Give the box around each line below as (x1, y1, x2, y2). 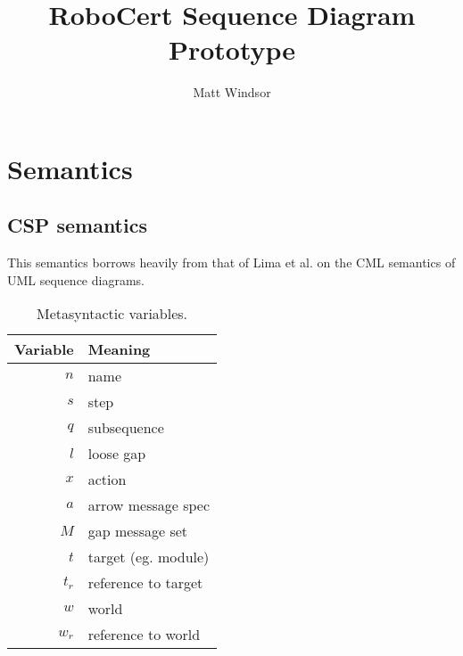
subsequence (87, 417, 164, 439)
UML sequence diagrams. (7, 270, 145, 289)
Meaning (87, 339, 151, 360)
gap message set (87, 521, 188, 542)
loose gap (87, 443, 146, 464)
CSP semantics (7, 211, 147, 239)
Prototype (168, 31, 296, 68)
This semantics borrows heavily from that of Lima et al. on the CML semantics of (7, 253, 456, 272)
